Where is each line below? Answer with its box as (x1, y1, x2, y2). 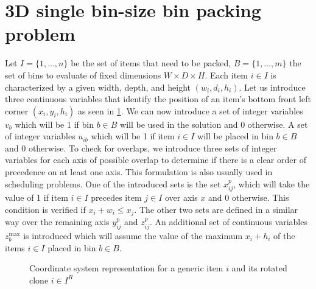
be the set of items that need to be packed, (71, 57, 231, 69)
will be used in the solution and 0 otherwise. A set (120, 117, 308, 130)
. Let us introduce (239, 80, 306, 93)
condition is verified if (5, 203, 86, 215)
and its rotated (231, 262, 287, 274)
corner (5, 104, 29, 117)
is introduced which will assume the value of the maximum (23, 229, 243, 242)
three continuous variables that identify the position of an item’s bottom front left (5, 92, 311, 105)
